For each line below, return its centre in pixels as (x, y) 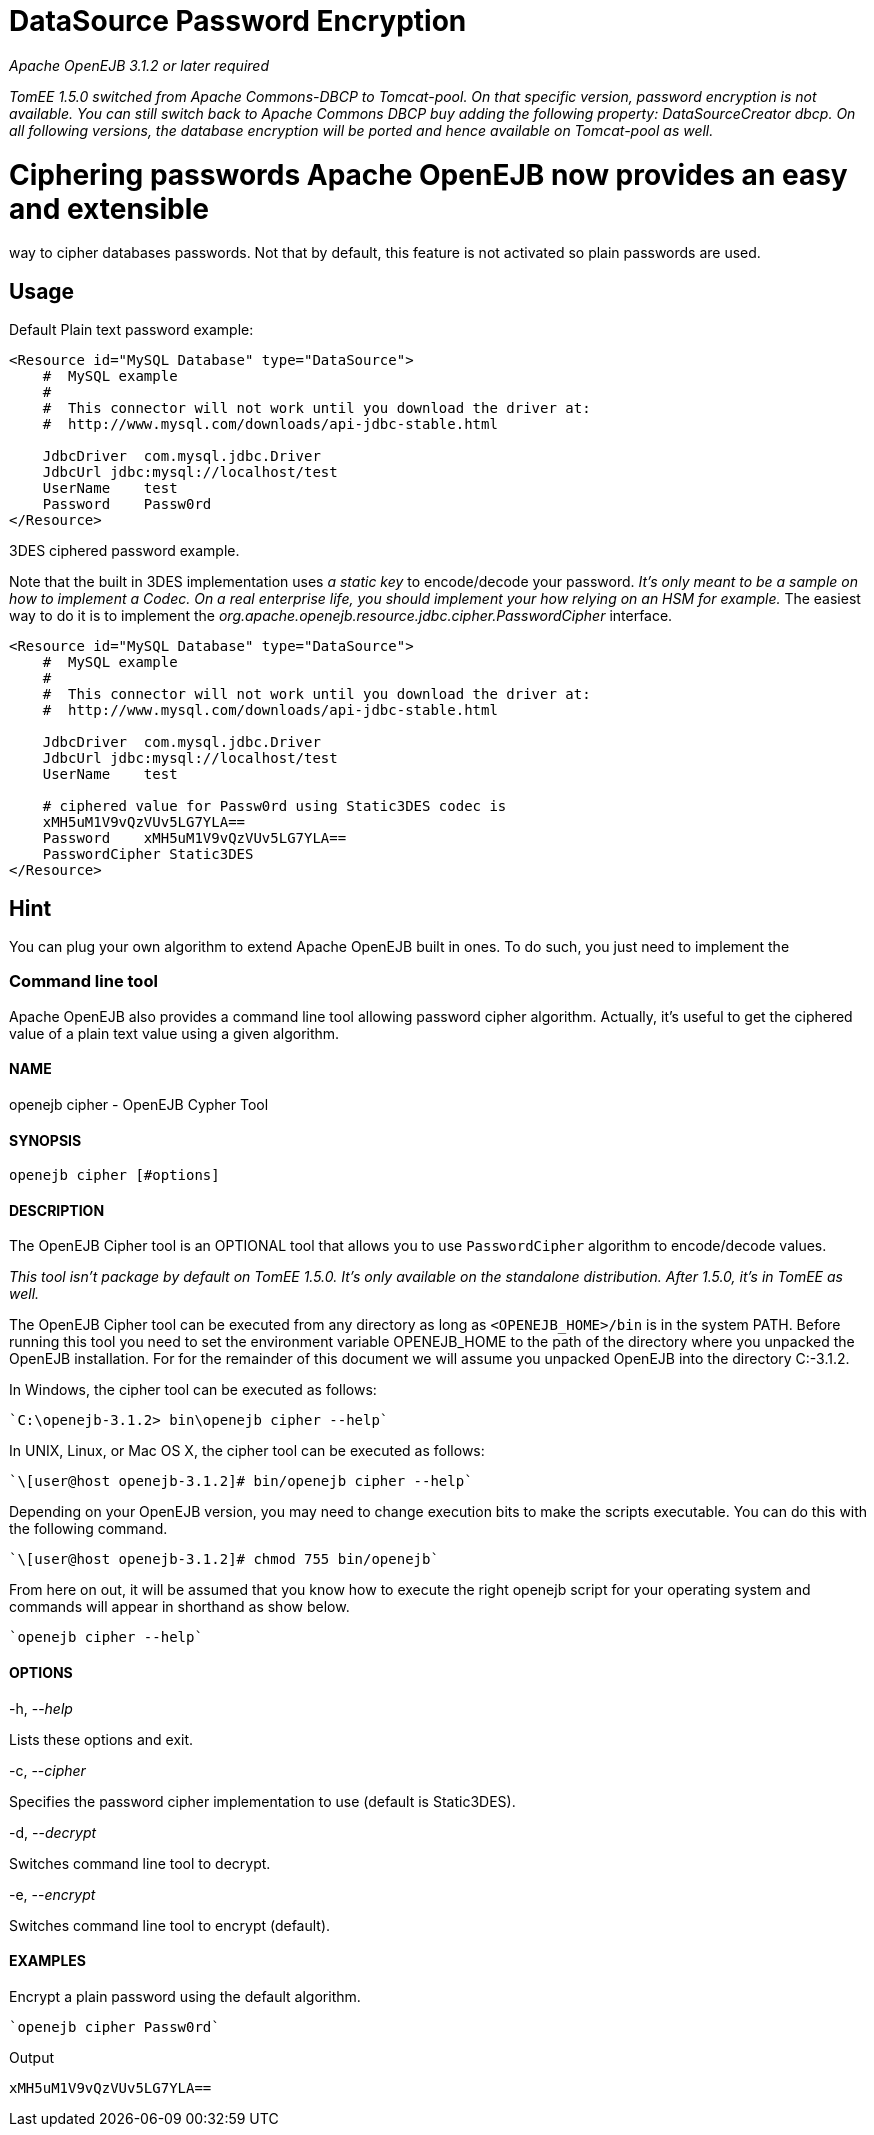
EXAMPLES (47, 1961)
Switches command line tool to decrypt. (140, 1863)
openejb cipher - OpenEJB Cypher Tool (139, 1104)
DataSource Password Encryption (238, 21)
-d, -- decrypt (53, 1832)
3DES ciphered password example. (124, 551)
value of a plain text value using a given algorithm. (174, 1033)
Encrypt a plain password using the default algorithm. (185, 1996)
